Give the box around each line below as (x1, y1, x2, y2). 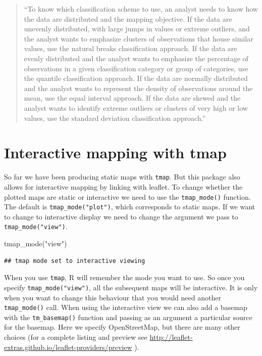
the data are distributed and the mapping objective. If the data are (24, 13, 232, 24)
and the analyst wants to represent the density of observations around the (24, 82, 253, 93)
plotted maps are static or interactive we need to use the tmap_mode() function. (4, 191, 251, 202)
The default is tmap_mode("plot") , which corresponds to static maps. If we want (4, 201, 255, 212)
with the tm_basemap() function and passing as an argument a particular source (4, 312, 252, 322)
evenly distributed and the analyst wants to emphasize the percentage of (24, 53, 248, 63)
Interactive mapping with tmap (4, 142, 227, 163)
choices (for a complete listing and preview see (4, 332, 147, 342)
